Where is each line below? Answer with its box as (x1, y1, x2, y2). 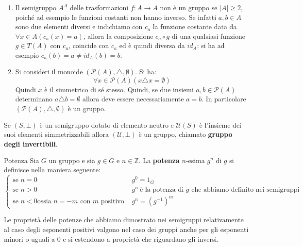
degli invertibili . (4, 138, 58, 148)
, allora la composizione (83, 31, 153, 41)
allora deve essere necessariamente (83, 94, 184, 104)
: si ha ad (197, 40, 225, 50)
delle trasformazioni (69, 2, 129, 12)
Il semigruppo (15, 2, 56, 12)
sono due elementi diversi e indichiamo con (15, 21, 143, 32)
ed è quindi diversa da (119, 40, 185, 50)
